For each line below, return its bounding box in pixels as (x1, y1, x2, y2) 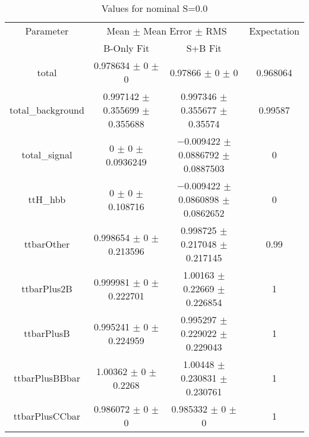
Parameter (25, 24, 69, 38)
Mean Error (143, 24, 193, 38)
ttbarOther (24, 237, 70, 251)
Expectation (249, 24, 299, 38)
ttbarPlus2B (21, 282, 72, 295)
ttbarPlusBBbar (13, 371, 80, 385)
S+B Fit (186, 41, 222, 55)
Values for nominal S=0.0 (101, 1, 208, 15)
